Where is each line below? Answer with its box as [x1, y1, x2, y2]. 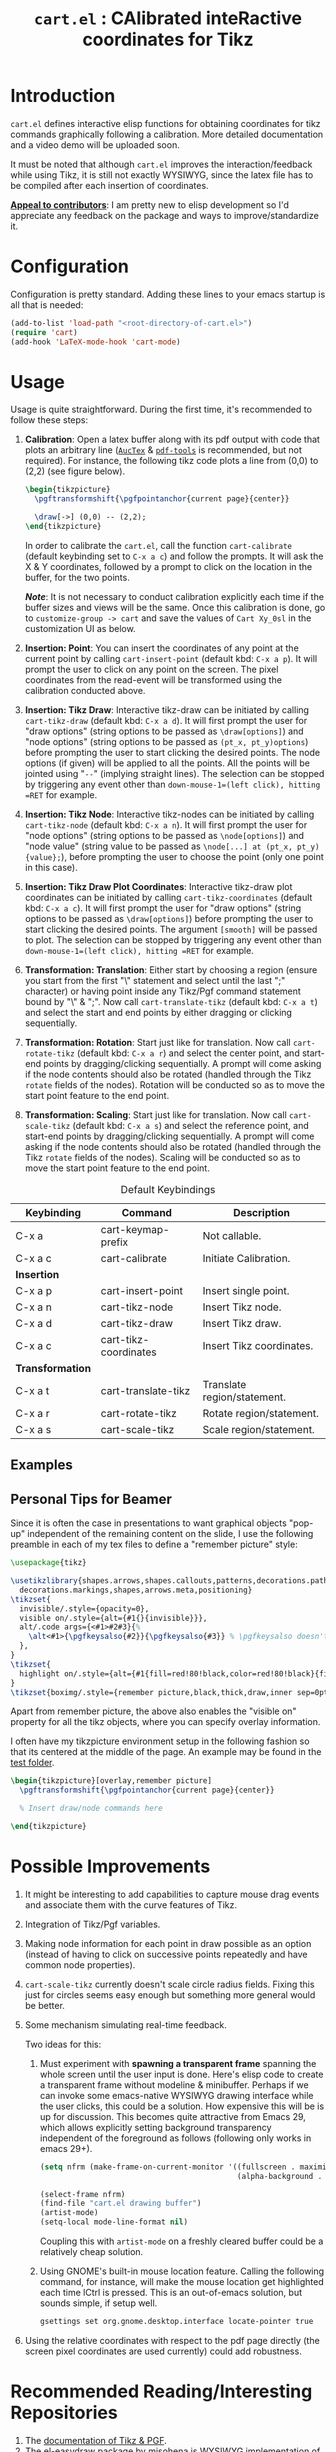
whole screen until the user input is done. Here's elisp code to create [39, 2068, 324, 2080]
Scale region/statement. [202, 1422, 315, 1436]
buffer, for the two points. [24, 571, 130, 583]
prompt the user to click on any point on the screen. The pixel [24, 663, 279, 675]
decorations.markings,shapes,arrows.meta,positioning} [19, 1585, 253, 1595]
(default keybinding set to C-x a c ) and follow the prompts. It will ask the [24, 550, 324, 562]
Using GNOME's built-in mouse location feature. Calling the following [39, 2265, 325, 2277]
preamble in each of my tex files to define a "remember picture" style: [10, 1538, 298, 1551]
